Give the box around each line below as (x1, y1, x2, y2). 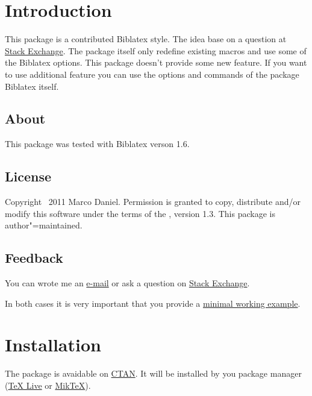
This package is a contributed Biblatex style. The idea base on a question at (5, 33, 287, 45)
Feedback (5, 248, 63, 267)
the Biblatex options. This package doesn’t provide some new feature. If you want (5, 56, 307, 69)
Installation (5, 332, 101, 357)
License (5, 167, 52, 186)
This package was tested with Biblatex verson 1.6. (5, 137, 190, 150)
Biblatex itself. (5, 80, 59, 92)
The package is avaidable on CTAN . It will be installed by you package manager (5, 367, 302, 380)
